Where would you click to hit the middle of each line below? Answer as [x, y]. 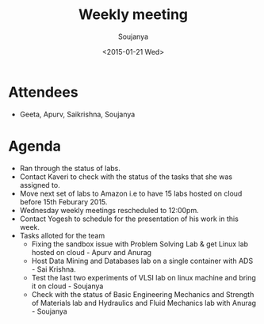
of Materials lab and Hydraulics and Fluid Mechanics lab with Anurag [143, 303]
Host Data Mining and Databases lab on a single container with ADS [142, 261]
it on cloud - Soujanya [67, 286]
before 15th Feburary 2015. [63, 202]
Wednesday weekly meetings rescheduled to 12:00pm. [109, 210]
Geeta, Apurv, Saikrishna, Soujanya [77, 114]
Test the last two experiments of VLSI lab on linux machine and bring [143, 277]
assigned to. [40, 185]
